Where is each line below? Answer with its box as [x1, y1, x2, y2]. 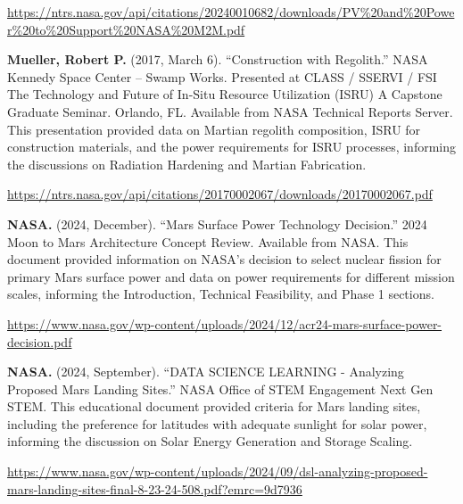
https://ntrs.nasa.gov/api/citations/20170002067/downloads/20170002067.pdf [7, 185, 433, 203]
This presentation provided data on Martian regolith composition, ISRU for [7, 120, 421, 138]
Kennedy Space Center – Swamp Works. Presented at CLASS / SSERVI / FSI [7, 67, 437, 86]
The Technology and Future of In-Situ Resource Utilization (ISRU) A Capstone [7, 85, 442, 103]
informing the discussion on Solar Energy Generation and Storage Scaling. [7, 432, 413, 450]
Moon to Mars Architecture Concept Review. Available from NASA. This [7, 232, 409, 251]
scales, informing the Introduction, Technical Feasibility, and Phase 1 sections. [7, 285, 434, 303]
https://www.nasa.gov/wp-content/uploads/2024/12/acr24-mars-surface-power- [7, 314, 442, 333]
